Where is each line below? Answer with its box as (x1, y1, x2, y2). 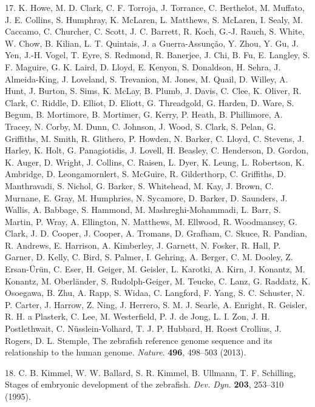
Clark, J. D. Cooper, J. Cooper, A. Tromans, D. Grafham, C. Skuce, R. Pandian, (5, 227, 307, 240)
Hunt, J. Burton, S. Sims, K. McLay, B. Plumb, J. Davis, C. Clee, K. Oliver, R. (5, 84, 302, 97)
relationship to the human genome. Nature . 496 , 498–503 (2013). (5, 346, 246, 358)
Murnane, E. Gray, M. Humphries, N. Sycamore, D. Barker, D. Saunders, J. (5, 191, 288, 204)
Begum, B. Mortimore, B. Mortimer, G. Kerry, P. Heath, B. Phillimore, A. (5, 108, 283, 121)
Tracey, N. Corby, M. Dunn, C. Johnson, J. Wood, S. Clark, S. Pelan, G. (5, 119, 276, 132)
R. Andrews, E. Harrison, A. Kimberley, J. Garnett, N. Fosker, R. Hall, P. (5, 238, 281, 251)
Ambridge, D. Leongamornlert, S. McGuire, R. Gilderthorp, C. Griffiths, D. (5, 167, 286, 180)
